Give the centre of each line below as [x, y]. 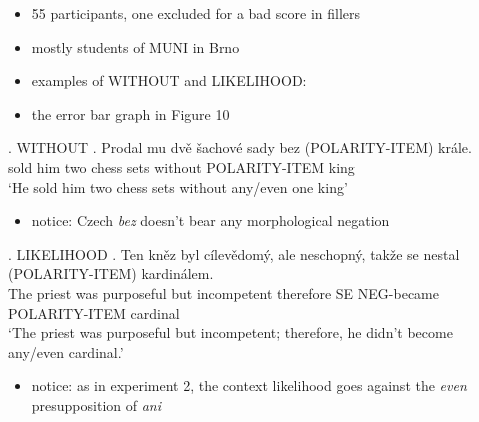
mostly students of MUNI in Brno [135, 46]
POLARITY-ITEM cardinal [94, 312]
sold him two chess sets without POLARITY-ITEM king [181, 166]
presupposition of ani [96, 404]
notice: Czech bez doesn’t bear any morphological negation [210, 220]
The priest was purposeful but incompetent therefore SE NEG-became [223, 292]
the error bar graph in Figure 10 [130, 113]
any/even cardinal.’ [66, 351]
